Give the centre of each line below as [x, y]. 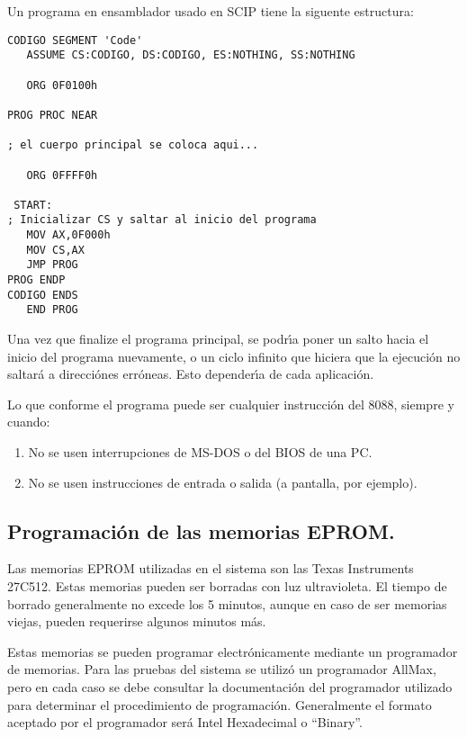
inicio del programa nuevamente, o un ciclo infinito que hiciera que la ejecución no [234, 356]
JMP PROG [52, 265]
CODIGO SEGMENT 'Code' [75, 40]
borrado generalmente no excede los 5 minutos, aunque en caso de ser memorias [227, 603]
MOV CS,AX [55, 250]
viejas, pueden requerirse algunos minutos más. [137, 621]
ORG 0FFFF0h [62, 175]
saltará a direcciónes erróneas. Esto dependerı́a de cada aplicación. [191, 374]
